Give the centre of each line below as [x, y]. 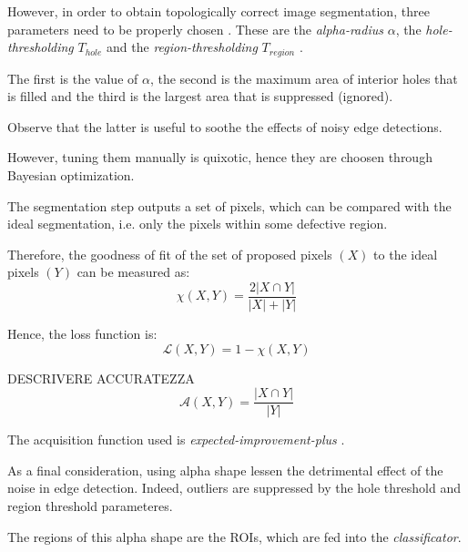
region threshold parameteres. [90, 506]
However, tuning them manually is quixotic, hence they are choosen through [220, 157]
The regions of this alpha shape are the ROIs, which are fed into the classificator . [234, 536]
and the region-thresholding [182, 47]
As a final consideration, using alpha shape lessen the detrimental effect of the [225, 470]
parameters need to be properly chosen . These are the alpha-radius [195, 29]
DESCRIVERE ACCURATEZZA [101, 378]
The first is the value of [73, 78]
